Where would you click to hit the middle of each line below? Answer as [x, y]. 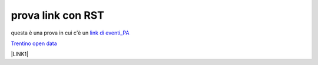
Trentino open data [34, 43]
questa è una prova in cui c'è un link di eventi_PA [70, 33]
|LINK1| [20, 54]
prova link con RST [57, 15]
